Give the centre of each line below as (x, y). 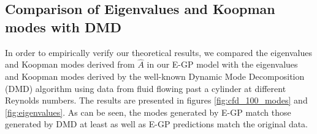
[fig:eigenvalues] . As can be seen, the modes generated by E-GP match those (148, 112)
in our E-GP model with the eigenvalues (222, 64)
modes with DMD (63, 26)
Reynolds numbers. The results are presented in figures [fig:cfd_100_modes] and (156, 100)
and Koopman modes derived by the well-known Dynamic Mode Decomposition (155, 76)
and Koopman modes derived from (70, 64)
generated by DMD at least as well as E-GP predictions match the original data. (157, 124)
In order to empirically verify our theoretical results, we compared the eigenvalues (159, 52)
